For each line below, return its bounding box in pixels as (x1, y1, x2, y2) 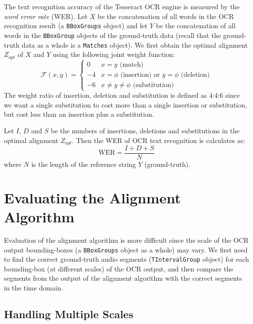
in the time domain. (4, 283, 63, 293)
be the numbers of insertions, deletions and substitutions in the (51, 125, 240, 135)
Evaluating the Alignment (4, 187, 181, 207)
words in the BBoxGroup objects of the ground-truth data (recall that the (4, 30, 221, 40)
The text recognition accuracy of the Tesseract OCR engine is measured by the (4, 1, 240, 11)
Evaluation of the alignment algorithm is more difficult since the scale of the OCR (4, 234, 249, 245)
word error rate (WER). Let (4, 11, 88, 21)
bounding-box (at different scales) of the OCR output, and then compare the (4, 263, 234, 273)
